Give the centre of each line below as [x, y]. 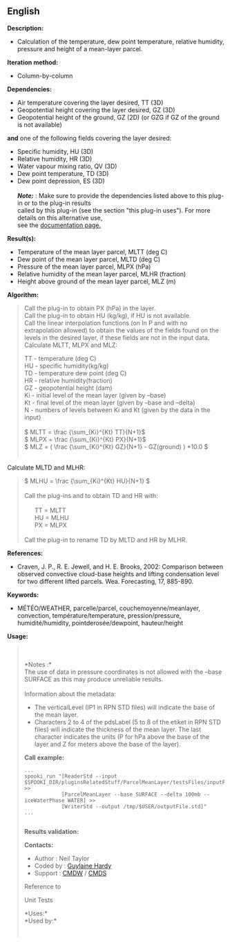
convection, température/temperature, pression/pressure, [99, 615]
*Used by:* [40, 920]
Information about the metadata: [70, 694]
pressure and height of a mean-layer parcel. [80, 48]
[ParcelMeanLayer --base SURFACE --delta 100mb [131, 794]
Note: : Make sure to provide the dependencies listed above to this [112, 195]
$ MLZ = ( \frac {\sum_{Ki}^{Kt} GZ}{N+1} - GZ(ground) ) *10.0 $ [116, 447]
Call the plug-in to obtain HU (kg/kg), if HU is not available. [107, 315]
